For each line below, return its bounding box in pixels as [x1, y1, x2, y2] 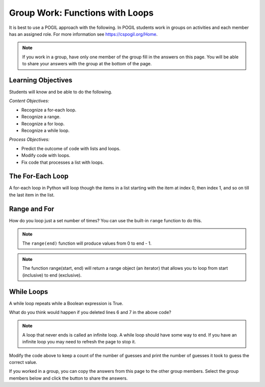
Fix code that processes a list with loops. [21, 159, 104, 165]
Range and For [9, 205, 54, 213]
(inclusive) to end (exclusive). [22, 272, 82, 278]
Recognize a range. [21, 114, 61, 120]
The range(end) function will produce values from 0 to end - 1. [22, 240, 152, 246]
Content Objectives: [9, 98, 50, 104]
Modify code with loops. [21, 153, 71, 158]
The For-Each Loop [9, 172, 69, 181]
